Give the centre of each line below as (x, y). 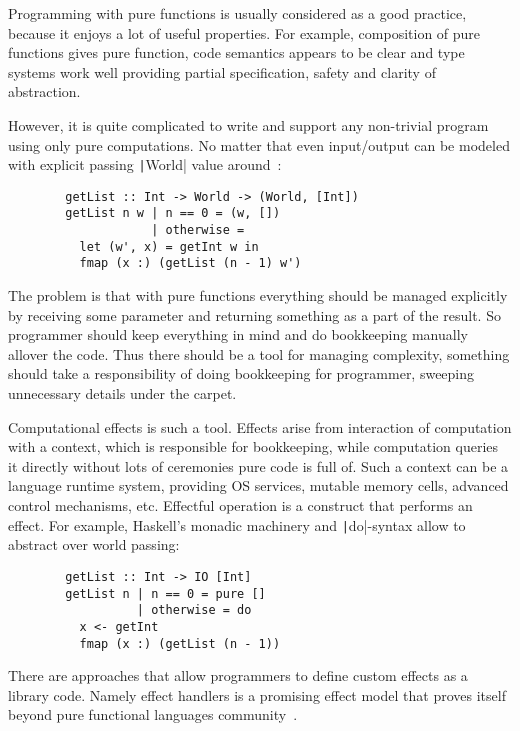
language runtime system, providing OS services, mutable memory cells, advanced (258, 485)
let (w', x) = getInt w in (169, 246)
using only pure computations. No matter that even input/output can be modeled (259, 144)
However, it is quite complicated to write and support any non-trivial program (248, 124)
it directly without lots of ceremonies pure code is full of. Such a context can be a (258, 465)
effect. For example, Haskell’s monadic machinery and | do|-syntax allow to (237, 524)
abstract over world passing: (94, 544)
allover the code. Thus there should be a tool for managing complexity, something (259, 353)
